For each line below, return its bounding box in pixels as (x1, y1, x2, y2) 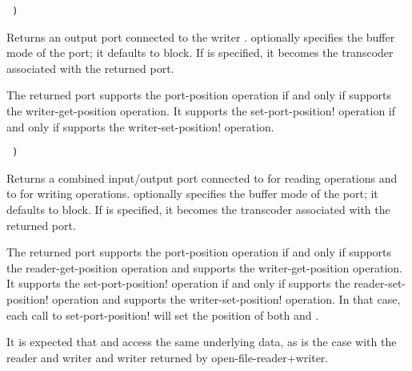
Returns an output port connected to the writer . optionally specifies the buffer (6, 28, 395, 45)
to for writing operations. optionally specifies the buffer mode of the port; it (6, 185, 378, 202)
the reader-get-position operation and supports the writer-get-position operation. (6, 259, 402, 276)
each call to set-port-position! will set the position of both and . (6, 306, 319, 323)
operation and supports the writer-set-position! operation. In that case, (52, 291, 401, 308)
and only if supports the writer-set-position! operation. (6, 118, 274, 135)
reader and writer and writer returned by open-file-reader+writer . (6, 349, 329, 365)
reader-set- (354, 275, 406, 292)
